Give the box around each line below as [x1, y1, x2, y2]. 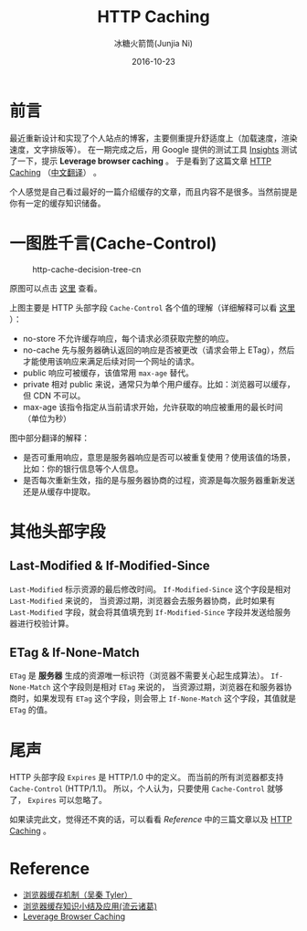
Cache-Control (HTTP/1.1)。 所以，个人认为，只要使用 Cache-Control [9, 783, 265, 794]
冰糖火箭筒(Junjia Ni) [113, 37, 194, 48]
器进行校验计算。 [9, 618, 74, 629]
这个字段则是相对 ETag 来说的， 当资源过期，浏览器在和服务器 [52, 682, 284, 693]
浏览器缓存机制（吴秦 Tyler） [22, 889, 132, 901]
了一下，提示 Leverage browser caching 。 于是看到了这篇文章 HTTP [9, 155, 272, 166]
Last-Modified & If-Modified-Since [9, 558, 210, 574]
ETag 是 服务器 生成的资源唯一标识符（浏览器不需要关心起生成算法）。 [9, 670, 270, 682]
